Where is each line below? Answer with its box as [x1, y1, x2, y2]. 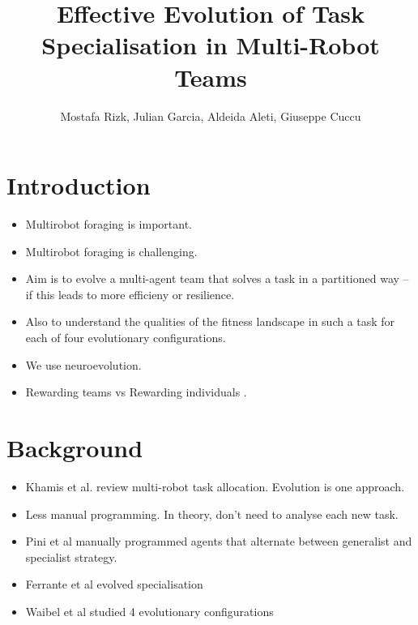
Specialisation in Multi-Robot [41, 28, 380, 62]
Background [6, 430, 143, 464]
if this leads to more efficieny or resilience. [25, 285, 235, 302]
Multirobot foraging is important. [25, 216, 192, 233]
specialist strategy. [25, 548, 117, 565]
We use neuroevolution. [25, 356, 142, 373]
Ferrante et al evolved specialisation [25, 576, 203, 593]
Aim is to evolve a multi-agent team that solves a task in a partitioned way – [25, 270, 409, 287]
